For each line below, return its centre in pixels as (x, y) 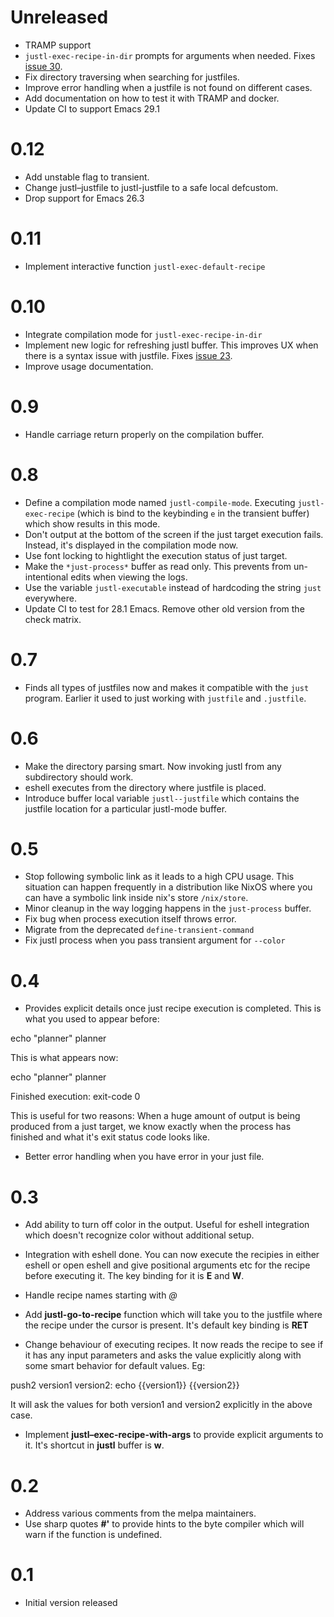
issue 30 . (43, 66)
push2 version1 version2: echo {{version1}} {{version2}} (125, 1385)
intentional (46, 577)
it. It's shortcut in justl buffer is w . (94, 1445)
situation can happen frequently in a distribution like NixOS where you (168, 887)
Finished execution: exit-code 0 (75, 1097)
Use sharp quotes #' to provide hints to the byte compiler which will (164, 1524)
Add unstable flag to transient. (87, 177)
